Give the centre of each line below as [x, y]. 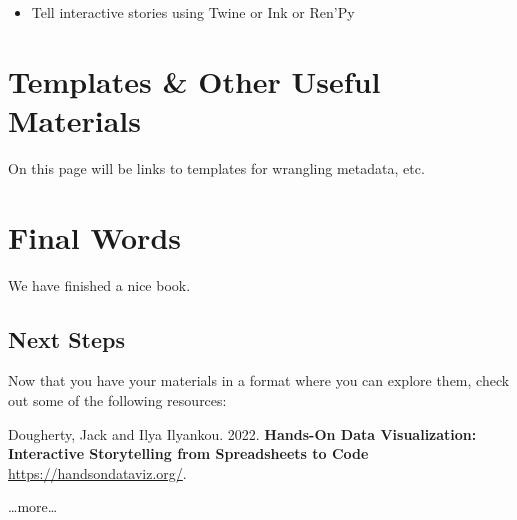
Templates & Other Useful [194, 80]
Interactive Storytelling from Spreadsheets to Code [188, 453]
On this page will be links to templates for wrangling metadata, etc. [216, 167]
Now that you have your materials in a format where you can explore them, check [259, 380]
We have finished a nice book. [99, 284]
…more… [33, 506]
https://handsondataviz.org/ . [97, 472]
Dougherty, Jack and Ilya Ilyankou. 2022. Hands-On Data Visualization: [242, 433]
